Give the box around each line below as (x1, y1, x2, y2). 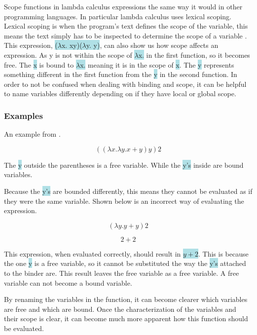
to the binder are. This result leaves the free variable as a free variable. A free (4, 267, 239, 278)
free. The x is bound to (4, 59, 74, 70)
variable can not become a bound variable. (4, 277, 132, 288)
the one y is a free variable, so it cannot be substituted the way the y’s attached (4, 258, 246, 268)
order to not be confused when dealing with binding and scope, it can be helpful (4, 78, 247, 89)
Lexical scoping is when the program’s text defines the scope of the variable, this (4, 21, 248, 31)
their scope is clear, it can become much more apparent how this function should (4, 313, 248, 324)
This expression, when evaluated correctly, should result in (4, 248, 181, 259)
